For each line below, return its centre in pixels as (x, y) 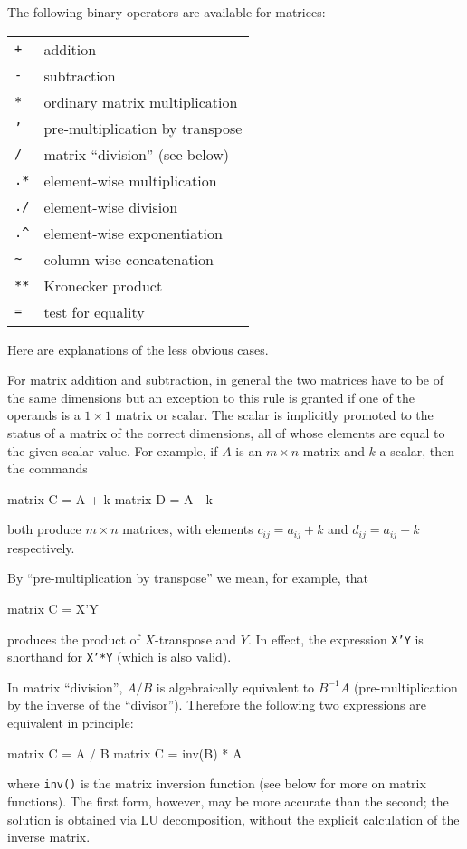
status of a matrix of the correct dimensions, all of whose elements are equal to (226, 432)
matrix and (334, 450)
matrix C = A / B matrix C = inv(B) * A (125, 753)
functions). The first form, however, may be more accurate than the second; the (228, 801)
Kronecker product (103, 285)
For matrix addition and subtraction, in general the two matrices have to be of (226, 380)
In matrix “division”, (65, 687)
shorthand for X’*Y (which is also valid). (119, 657)
